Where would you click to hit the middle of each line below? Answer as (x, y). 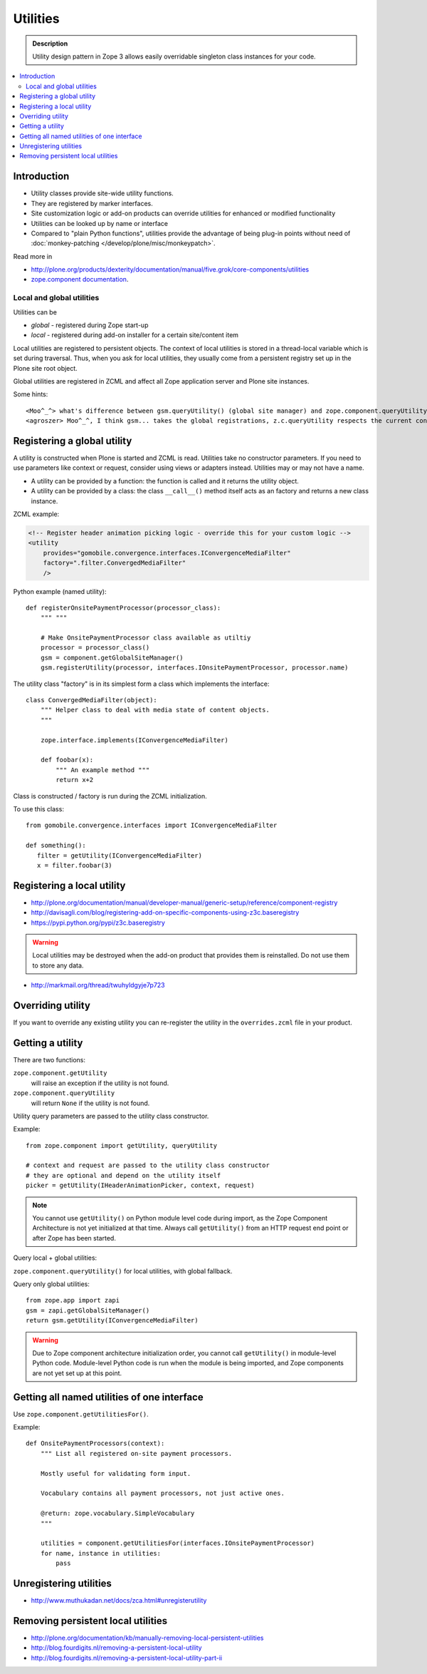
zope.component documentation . (80, 279)
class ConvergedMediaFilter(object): (92, 700)
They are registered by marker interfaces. (92, 203)
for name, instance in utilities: (101, 1553)
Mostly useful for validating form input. (116, 1473)
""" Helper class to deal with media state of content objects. (155, 710)
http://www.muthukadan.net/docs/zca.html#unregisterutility (119, 1601)
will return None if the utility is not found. (90, 1103)
